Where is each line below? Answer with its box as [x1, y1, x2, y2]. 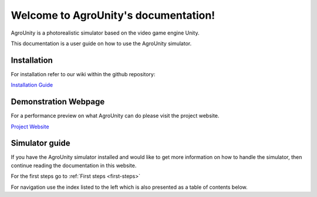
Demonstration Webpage [11, 97, 105, 107]
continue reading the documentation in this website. [11, 162, 137, 169]
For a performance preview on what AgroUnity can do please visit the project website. [11, 112, 220, 120]
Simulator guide [11, 138, 70, 148]
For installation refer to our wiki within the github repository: [11, 70, 156, 77]
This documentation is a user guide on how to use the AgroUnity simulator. [11, 40, 192, 47]
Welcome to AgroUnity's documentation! [11, 9, 215, 22]
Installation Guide [11, 81, 53, 89]
